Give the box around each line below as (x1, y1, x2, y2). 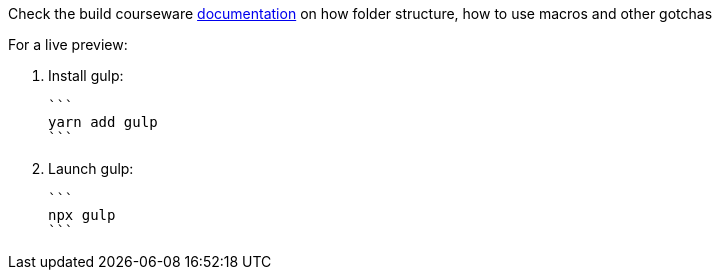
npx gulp (48, 207, 116, 223)
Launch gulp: (48, 160, 134, 177)
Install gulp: (48, 67, 124, 84)
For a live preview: (8, 36, 128, 53)
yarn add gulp (48, 114, 158, 130)
